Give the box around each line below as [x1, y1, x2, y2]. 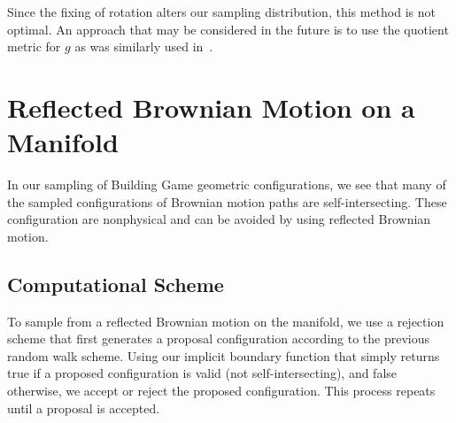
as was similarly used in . [74, 37, 213, 56]
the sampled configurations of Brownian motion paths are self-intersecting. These [7, 192, 447, 211]
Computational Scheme [7, 270, 224, 297]
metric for [7, 37, 61, 56]
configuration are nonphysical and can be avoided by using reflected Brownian [7, 210, 431, 228]
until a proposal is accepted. [7, 398, 160, 417]
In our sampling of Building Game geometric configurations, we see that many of [7, 175, 446, 194]
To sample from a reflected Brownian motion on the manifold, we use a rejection [7, 311, 444, 330]
